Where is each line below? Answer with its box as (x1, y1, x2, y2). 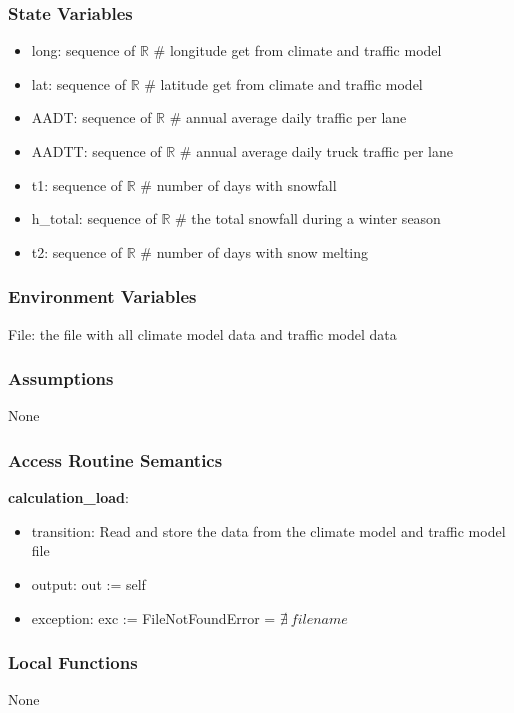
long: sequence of (31, 40, 136, 61)
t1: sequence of (31, 174, 123, 195)
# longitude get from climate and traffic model (153, 40, 442, 61)
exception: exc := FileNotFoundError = (31, 607, 276, 628)
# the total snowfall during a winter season (174, 208, 441, 229)
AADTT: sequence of (31, 141, 162, 161)
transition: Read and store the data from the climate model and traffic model (31, 520, 506, 541)
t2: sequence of (31, 241, 123, 262)
